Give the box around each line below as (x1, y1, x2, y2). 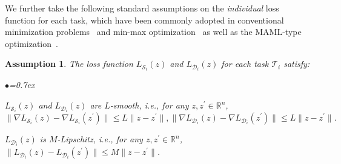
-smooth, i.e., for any (110, 99, 189, 112)
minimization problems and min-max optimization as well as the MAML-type (5, 25, 302, 38)
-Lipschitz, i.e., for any (57, 133, 143, 145)
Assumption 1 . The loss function (5, 57, 133, 70)
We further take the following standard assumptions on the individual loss (5, 2, 279, 14)
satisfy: (283, 57, 310, 70)
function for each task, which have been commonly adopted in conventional (5, 13, 284, 26)
